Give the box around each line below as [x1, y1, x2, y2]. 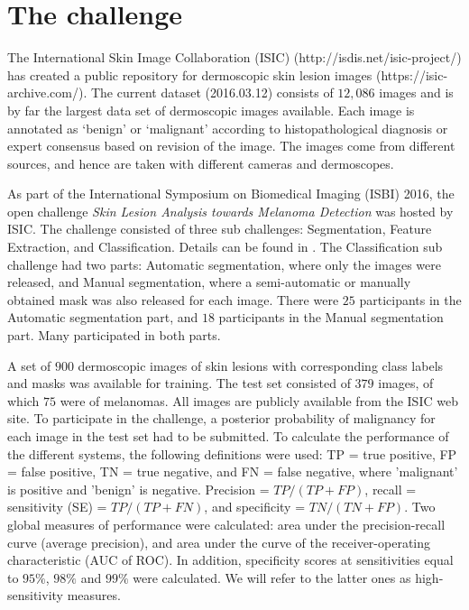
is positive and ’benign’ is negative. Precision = [7, 479, 270, 498]
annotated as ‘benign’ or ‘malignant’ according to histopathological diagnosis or [7, 118, 448, 137]
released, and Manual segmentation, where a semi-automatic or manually [7, 273, 411, 291]
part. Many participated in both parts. [7, 326, 221, 345]
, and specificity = [204, 497, 306, 516]
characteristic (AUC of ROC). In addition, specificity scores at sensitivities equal [7, 550, 454, 569]
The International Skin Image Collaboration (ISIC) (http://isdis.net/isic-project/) [7, 48, 462, 67]
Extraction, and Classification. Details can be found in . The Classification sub [7, 237, 443, 256]
